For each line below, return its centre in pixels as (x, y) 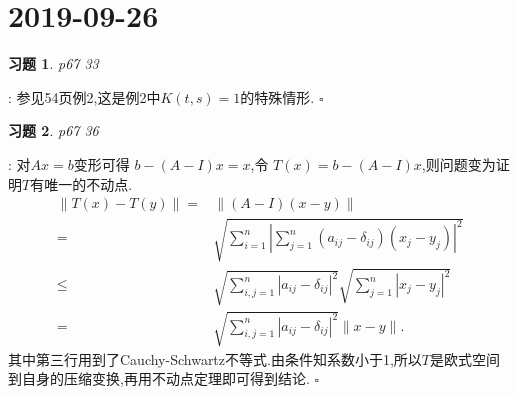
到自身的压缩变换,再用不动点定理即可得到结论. (159, 378)
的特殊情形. (277, 96)
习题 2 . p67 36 (53, 130)
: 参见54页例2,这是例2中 (84, 96)
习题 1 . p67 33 (53, 63)
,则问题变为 (458, 163)
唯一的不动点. (88, 183)
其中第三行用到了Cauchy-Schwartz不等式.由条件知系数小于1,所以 (215, 358)
